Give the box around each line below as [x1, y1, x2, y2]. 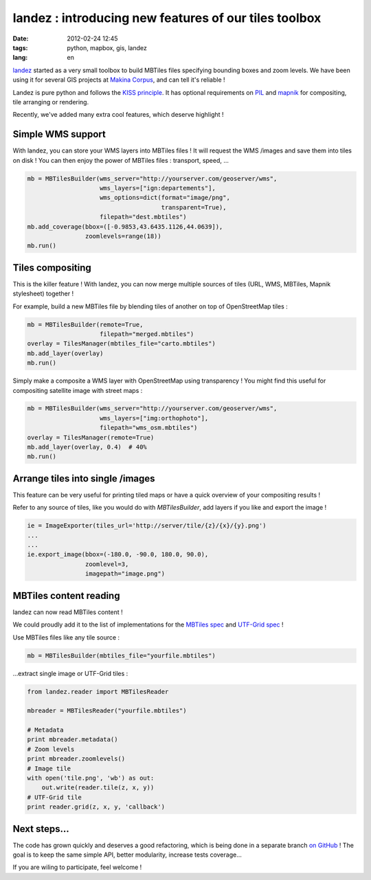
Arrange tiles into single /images [12, 473, 155, 484]
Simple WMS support [12, 128, 106, 140]
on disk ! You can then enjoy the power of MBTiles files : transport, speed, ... [12, 156, 229, 164]
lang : [12, 54, 28, 62]
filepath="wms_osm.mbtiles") [100, 424, 198, 432]
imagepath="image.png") [85, 570, 165, 578]
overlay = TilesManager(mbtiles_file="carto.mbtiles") [27, 340, 216, 348]
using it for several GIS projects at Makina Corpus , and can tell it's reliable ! [12, 76, 226, 84]
